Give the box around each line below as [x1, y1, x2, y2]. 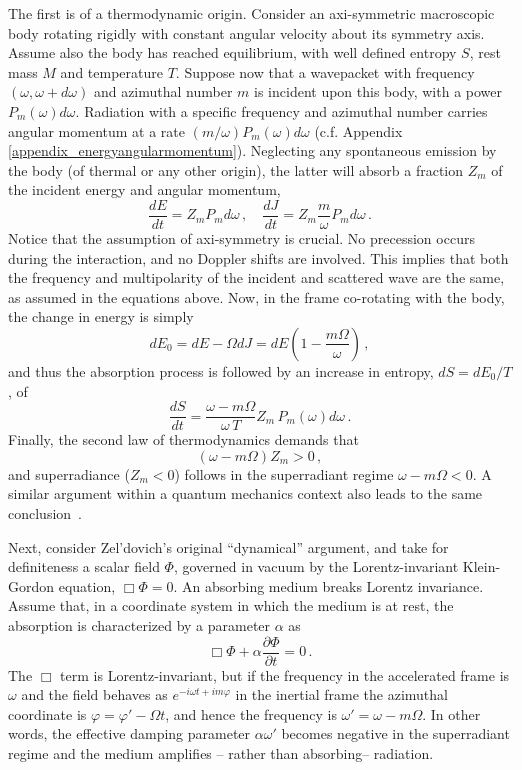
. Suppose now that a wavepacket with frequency [175, 61, 475, 82]
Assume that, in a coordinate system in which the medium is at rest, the [8, 595, 454, 616]
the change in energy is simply [8, 306, 194, 327]
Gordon [8, 575, 55, 596]
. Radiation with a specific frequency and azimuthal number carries [75, 100, 488, 121]
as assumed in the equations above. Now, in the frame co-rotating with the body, [8, 286, 505, 307]
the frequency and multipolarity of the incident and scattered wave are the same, [8, 267, 505, 288]
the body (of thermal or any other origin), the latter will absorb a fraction [8, 159, 464, 180]
